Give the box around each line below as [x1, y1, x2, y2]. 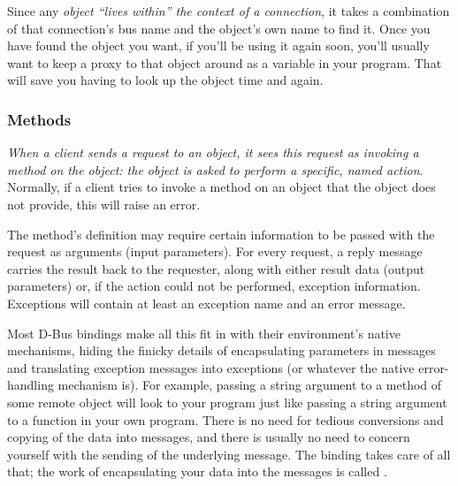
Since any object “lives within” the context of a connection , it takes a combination [7, 2, 450, 19]
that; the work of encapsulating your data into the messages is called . [7, 462, 387, 481]
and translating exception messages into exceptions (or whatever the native [7, 358, 415, 376]
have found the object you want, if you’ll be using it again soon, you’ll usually [7, 36, 430, 55]
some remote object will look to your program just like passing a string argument [7, 392, 447, 411]
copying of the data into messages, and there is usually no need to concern [7, 428, 410, 446]
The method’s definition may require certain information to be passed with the [7, 224, 435, 243]
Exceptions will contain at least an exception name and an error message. [7, 293, 406, 312]
